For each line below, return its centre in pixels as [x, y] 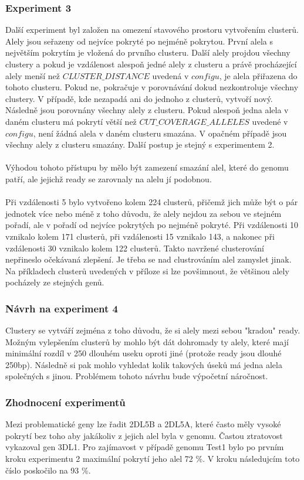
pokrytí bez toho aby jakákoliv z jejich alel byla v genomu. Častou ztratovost [144, 435]
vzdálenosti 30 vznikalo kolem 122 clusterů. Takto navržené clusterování [135, 248]
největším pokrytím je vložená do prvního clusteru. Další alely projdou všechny [148, 52]
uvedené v [270, 121]
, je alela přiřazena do [258, 75]
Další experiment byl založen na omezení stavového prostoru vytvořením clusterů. [152, 30]
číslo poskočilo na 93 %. [48, 470]
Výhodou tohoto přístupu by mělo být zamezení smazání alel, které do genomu [147, 167]
